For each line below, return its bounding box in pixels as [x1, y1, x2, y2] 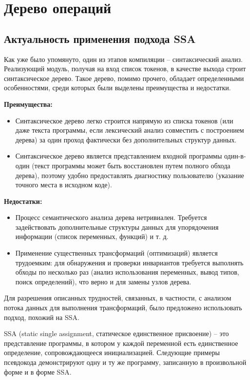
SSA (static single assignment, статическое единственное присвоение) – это [4, 328, 229, 339]
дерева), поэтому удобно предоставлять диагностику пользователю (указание [15, 170, 244, 180]
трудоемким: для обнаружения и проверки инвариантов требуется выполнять [15, 257, 244, 267]
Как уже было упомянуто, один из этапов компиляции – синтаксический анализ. [4, 54, 243, 64]
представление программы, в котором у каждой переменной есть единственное [4, 338, 238, 348]
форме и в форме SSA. [4, 366, 72, 377]
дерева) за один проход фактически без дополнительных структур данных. [15, 134, 237, 144]
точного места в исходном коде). [15, 180, 112, 190]
